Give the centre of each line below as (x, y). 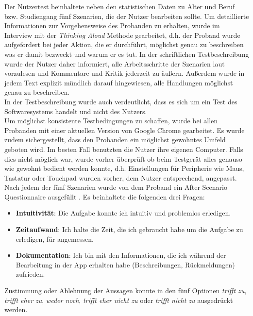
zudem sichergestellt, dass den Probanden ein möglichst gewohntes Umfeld (115, 140)
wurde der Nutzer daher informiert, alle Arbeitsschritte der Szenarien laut (115, 63)
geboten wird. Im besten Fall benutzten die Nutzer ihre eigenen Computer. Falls (124, 149)
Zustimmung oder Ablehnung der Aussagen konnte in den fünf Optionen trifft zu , (126, 291)
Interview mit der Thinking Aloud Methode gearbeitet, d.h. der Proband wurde (122, 35)
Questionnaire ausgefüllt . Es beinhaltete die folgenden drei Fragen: (105, 196)
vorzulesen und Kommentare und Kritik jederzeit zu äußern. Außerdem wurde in (125, 73)
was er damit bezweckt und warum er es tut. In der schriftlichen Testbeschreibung (127, 54)
